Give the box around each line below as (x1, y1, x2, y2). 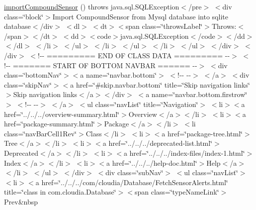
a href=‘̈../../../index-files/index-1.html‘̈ (123, 147, 245, 158)
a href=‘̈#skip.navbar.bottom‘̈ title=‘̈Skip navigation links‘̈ (70, 79, 250, 90)
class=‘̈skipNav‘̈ (4, 79, 52, 90)
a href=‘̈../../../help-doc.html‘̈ (106, 157, 197, 168)
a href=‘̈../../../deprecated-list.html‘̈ (102, 138, 213, 148)
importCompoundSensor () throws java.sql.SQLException (4, 1, 179, 11)
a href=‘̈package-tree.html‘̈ (162, 128, 243, 138)
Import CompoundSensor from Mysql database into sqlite (52, 11, 228, 21)
